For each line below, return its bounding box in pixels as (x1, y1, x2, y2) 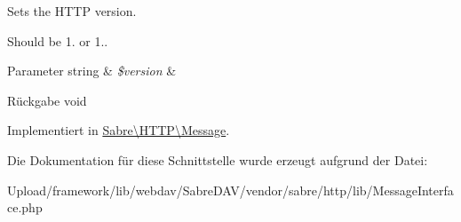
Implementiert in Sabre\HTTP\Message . (7, 121, 230, 139)
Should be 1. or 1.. (7, 31, 108, 50)
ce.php (7, 198, 43, 217)
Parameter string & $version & (7, 61, 177, 80)
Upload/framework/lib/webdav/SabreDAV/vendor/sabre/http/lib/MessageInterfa (7, 180, 454, 199)
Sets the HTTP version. (7, 2, 137, 20)
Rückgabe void (7, 91, 87, 109)
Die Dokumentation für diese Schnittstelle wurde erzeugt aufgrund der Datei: (7, 150, 428, 169)
